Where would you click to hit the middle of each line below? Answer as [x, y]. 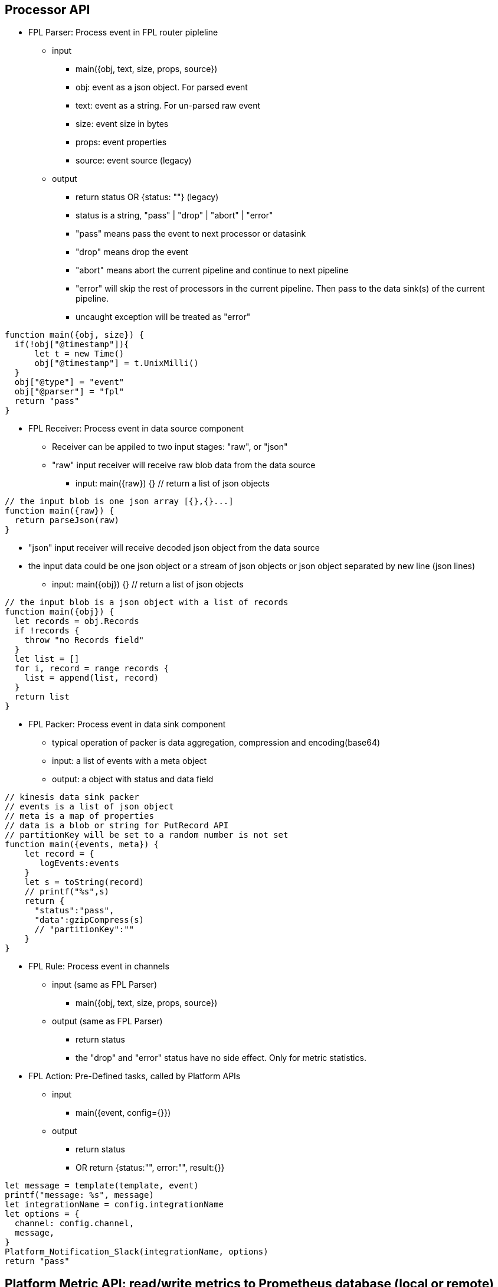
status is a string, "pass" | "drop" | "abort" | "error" [174, 215]
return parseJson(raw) [67, 520]
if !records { [47, 631]
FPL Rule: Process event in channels [99, 966]
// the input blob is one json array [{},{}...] [119, 502]
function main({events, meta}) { [82, 845]
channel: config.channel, [74, 1224]
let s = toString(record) [84, 882]
